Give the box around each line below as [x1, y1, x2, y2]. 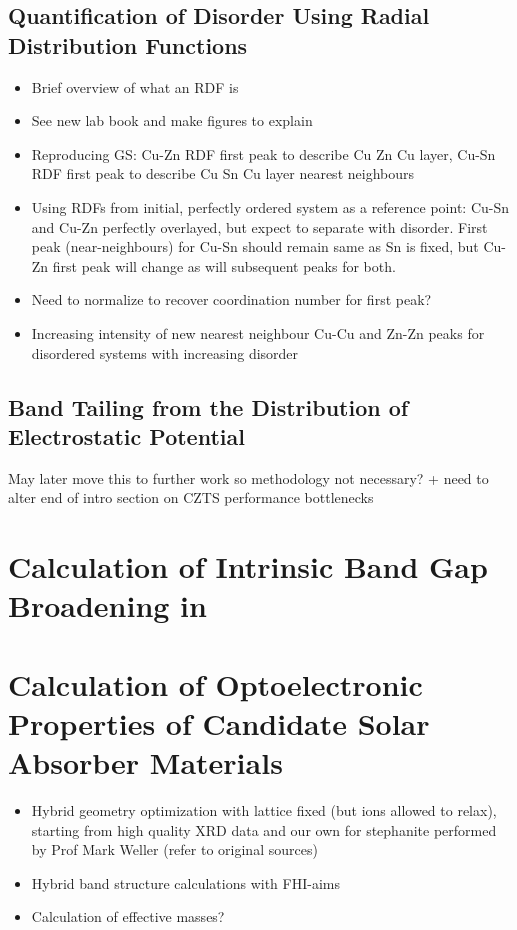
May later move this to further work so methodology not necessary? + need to [8, 467, 489, 488]
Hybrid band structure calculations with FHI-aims [31, 872, 340, 893]
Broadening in [8, 585, 207, 626]
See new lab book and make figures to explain [31, 110, 313, 131]
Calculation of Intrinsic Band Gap [8, 546, 488, 587]
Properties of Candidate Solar [8, 702, 430, 743]
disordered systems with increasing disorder [31, 342, 299, 363]
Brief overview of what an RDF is [31, 76, 239, 97]
